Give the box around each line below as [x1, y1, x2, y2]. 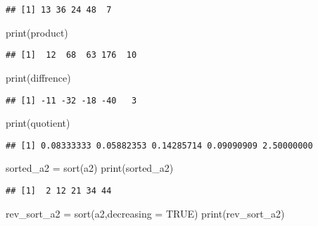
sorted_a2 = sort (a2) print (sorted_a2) [6, 161, 174, 175]
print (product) [6, 25, 68, 39]
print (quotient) [6, 115, 70, 130]
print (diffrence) [6, 70, 71, 84]
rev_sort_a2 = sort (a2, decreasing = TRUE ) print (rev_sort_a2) [6, 206, 285, 220]
